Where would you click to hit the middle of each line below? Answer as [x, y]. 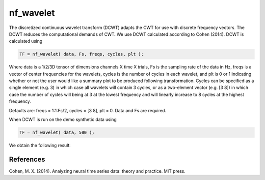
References [27, 159]
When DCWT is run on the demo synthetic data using [63, 120]
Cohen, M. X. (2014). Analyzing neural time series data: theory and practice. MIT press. [97, 171]
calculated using [26, 41]
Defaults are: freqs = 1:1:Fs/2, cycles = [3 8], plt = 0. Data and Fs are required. [88, 110]
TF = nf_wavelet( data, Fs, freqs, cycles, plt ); [82, 54]
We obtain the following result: [40, 145]
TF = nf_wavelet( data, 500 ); [57, 133]
